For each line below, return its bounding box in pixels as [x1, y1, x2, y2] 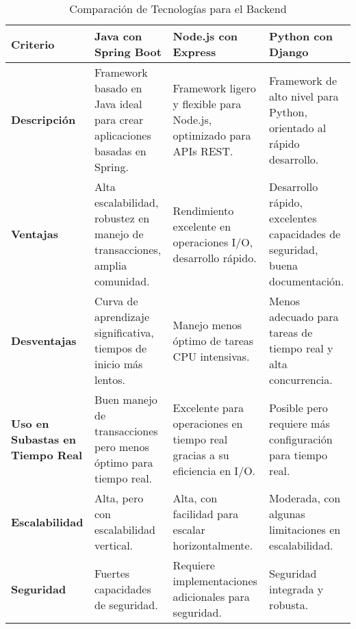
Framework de [269, 72, 338, 88]
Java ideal [94, 96, 142, 112]
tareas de [269, 324, 313, 340]
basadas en [94, 143, 147, 159]
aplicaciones [94, 127, 151, 143]
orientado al [269, 119, 327, 136]
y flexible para [173, 96, 242, 112]
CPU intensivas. [173, 348, 250, 364]
